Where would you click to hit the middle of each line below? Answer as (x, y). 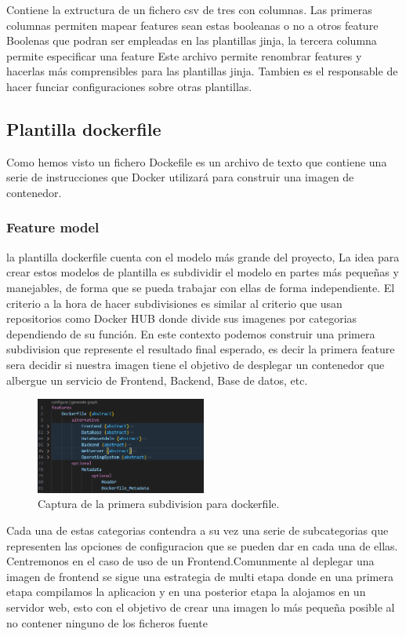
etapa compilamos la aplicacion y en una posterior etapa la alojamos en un (186, 592)
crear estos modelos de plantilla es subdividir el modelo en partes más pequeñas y (203, 272)
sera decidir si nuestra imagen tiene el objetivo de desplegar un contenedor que (196, 364)
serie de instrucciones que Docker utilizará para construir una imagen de (180, 177)
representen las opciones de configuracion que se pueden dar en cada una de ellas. (202, 545)
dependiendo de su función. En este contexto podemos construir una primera (191, 333)
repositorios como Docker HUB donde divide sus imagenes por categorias (182, 318)
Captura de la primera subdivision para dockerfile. (159, 504)
